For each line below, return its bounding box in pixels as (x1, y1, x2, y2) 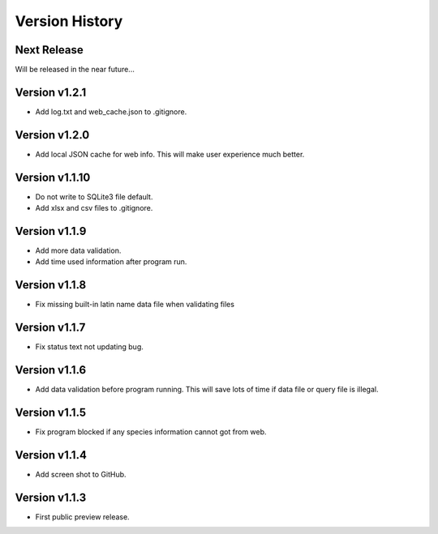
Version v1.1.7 (15, 321, 86, 335)
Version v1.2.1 (15, 85, 87, 99)
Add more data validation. (35, 246, 122, 255)
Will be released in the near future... (15, 65, 135, 75)
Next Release (15, 43, 84, 57)
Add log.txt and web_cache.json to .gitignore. (35, 106, 187, 117)
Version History (15, 12, 123, 30)
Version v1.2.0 (15, 128, 90, 142)
